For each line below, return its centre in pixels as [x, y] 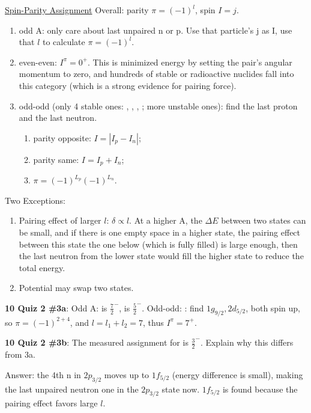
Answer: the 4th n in [43, 374]
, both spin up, [273, 307]
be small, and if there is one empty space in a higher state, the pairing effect [160, 232]
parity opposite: [62, 137]
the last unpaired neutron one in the [72, 389]
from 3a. [20, 354]
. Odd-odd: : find [173, 307]
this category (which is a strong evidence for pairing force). [128, 85]
